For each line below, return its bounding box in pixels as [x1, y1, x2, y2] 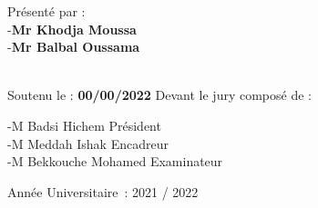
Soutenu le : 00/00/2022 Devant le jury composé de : [7, 85, 312, 104]
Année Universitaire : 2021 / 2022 [7, 182, 199, 201]
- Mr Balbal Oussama [7, 37, 140, 56]
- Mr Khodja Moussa [7, 19, 137, 38]
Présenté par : [7, 2, 86, 20]
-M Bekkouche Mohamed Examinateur [7, 152, 223, 171]
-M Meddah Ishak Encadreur [7, 134, 169, 153]
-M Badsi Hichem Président [7, 115, 161, 134]
